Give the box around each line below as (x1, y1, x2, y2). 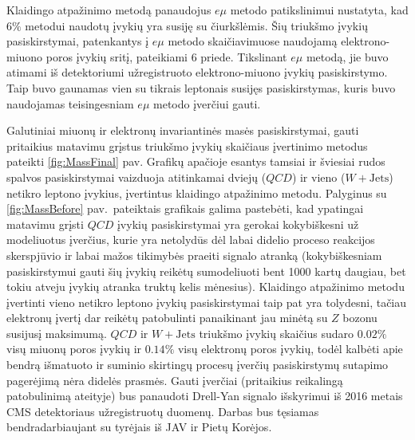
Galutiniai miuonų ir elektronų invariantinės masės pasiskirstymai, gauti (6, 122, 359, 139)
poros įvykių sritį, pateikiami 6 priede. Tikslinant (45, 48, 287, 65)
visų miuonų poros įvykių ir (6, 340, 142, 357)
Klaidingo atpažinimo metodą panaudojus (6, 2, 211, 18)
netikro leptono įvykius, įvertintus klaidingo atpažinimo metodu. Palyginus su (6, 184, 387, 201)
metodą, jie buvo (306, 48, 389, 65)
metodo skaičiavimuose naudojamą (168, 33, 338, 49)
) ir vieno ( (291, 168, 346, 185)
